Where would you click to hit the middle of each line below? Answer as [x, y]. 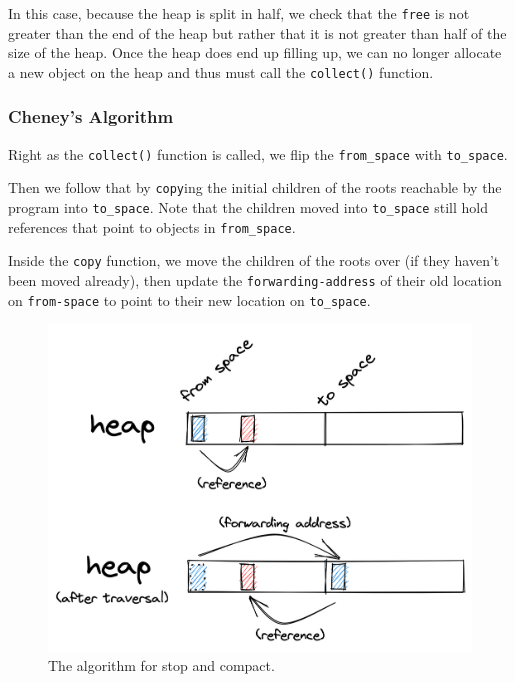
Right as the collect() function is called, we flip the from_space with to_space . [258, 153]
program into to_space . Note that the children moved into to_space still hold [248, 207]
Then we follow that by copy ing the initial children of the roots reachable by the [255, 187]
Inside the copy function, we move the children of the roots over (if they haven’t [254, 260]
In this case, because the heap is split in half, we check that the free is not [239, 13]
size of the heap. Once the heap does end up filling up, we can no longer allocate [255, 52]
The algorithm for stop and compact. [161, 665]
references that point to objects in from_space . [152, 226]
